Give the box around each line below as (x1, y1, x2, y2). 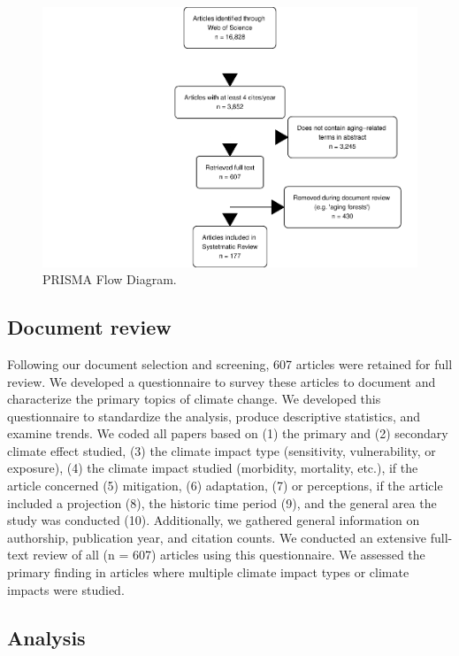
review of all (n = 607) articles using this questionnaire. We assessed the (33, 545, 425, 564)
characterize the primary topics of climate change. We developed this (7, 390, 381, 408)
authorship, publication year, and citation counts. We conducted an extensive (7, 528, 427, 546)
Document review (7, 313, 172, 341)
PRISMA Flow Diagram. (42, 270, 177, 289)
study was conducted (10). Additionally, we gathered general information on (7, 511, 420, 529)
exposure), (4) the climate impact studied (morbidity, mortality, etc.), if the (7, 459, 418, 477)
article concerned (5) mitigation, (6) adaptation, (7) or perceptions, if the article (7, 476, 443, 495)
